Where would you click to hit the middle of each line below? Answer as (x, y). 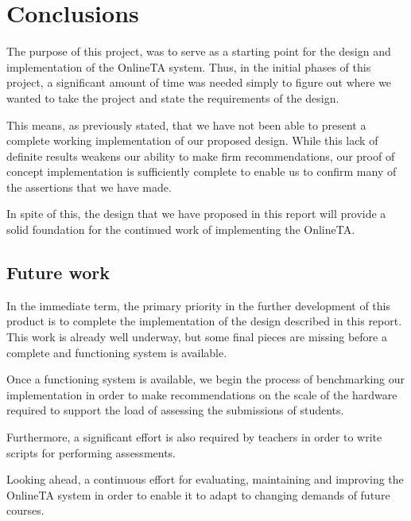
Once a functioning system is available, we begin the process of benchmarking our (205, 379)
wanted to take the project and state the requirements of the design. (173, 97)
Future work (58, 272)
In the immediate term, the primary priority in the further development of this (198, 305)
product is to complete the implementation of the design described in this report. (204, 321)
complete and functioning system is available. (117, 352)
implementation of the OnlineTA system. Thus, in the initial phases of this (189, 66)
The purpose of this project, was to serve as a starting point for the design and (199, 51)
